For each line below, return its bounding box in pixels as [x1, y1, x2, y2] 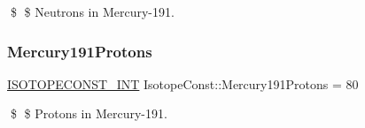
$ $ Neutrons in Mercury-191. [10, 3, 175, 20]
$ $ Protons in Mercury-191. [10, 104, 167, 123]
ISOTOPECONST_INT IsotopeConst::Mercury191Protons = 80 [7, 74, 359, 93]
